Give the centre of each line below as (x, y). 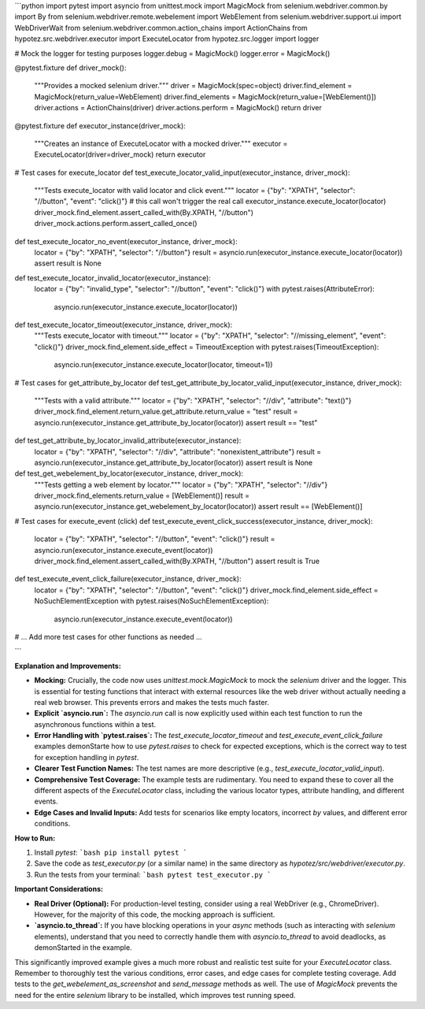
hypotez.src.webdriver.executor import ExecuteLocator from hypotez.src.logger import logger (167, 39)
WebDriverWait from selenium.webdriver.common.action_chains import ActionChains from (161, 28)
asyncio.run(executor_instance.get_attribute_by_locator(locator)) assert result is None (174, 462)
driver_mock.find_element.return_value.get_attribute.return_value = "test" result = (166, 412)
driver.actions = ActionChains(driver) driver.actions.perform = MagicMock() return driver (178, 108)
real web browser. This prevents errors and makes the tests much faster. (152, 702)
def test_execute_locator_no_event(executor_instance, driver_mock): (126, 241)
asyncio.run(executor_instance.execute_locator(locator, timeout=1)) (163, 365)
